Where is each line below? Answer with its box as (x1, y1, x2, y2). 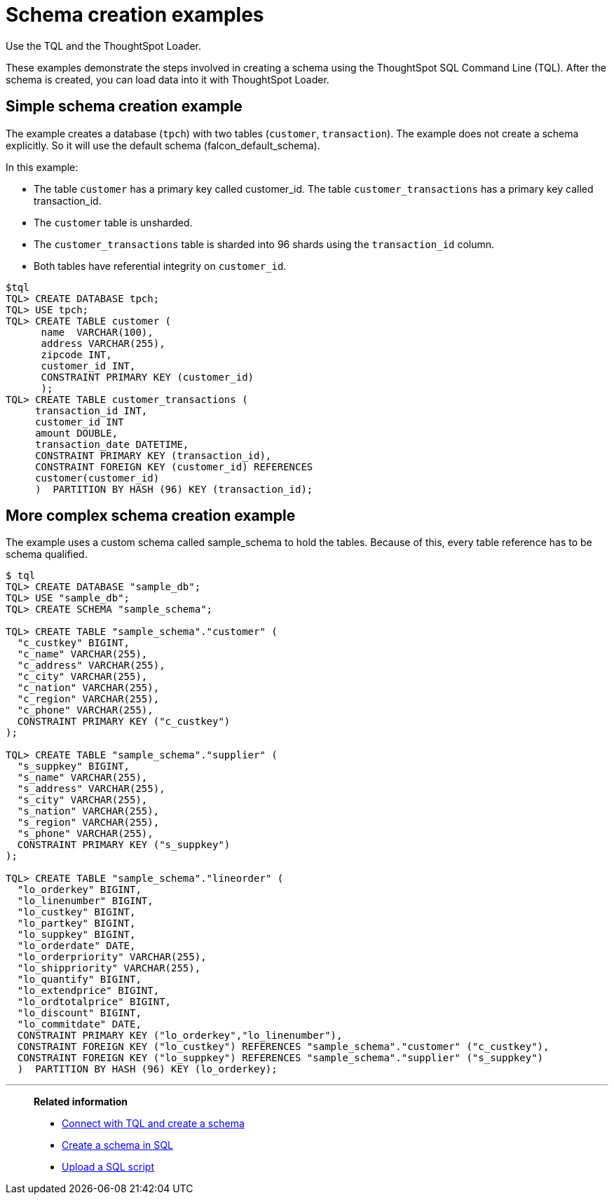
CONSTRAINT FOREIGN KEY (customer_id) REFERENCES (35, 461, 313, 472)
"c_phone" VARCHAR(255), (17, 704, 153, 716)
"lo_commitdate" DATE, (17, 1018, 142, 1030)
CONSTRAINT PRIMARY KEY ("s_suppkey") (17, 839, 231, 851)
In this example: (6, 161, 79, 173)
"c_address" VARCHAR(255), (17, 660, 165, 671)
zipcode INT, (41, 348, 112, 360)
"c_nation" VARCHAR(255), (17, 682, 160, 694)
